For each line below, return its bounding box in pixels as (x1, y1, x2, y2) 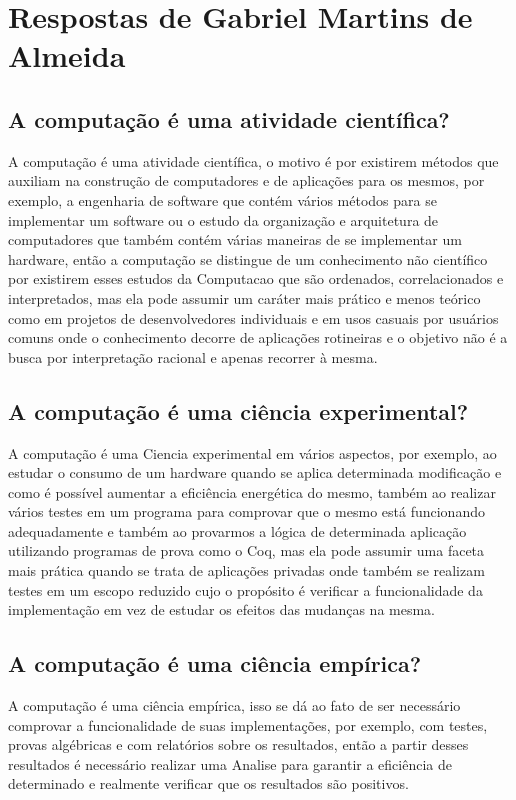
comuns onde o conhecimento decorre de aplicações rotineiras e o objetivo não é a (8, 327, 508, 348)
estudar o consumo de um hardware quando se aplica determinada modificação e (8, 462, 502, 483)
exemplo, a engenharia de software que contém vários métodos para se (8, 189, 437, 210)
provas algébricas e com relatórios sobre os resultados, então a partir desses (8, 734, 469, 755)
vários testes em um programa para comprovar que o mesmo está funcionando (8, 501, 485, 522)
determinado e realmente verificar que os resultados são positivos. (8, 773, 409, 794)
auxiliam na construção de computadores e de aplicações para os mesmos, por (8, 170, 485, 191)
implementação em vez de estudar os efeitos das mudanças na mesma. (8, 599, 436, 620)
